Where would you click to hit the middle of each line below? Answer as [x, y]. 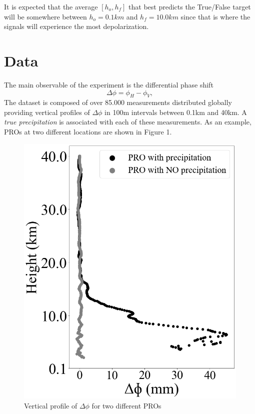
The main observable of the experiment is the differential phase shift [109, 84]
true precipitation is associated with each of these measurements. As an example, [128, 122]
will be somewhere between [45, 16]
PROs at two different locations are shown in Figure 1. [88, 132]
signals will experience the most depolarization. [76, 26]
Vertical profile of [51, 406]
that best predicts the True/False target [190, 6]
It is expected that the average [51, 6]
